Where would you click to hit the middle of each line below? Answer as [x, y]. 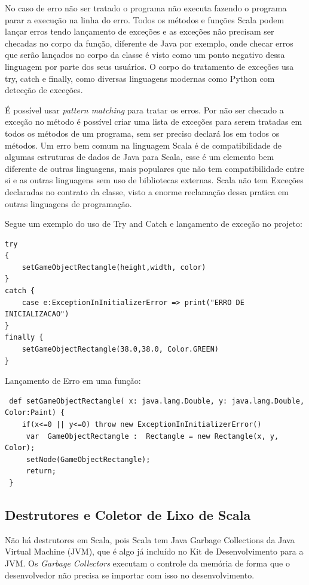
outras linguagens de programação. [68, 203]
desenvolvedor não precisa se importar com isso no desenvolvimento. [130, 575]
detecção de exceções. [44, 90]
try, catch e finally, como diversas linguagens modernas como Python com [140, 78]
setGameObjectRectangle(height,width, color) [114, 267]
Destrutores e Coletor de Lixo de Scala [128, 514]
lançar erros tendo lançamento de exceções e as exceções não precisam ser [140, 31]
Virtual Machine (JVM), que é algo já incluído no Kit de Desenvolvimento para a [154, 551]
